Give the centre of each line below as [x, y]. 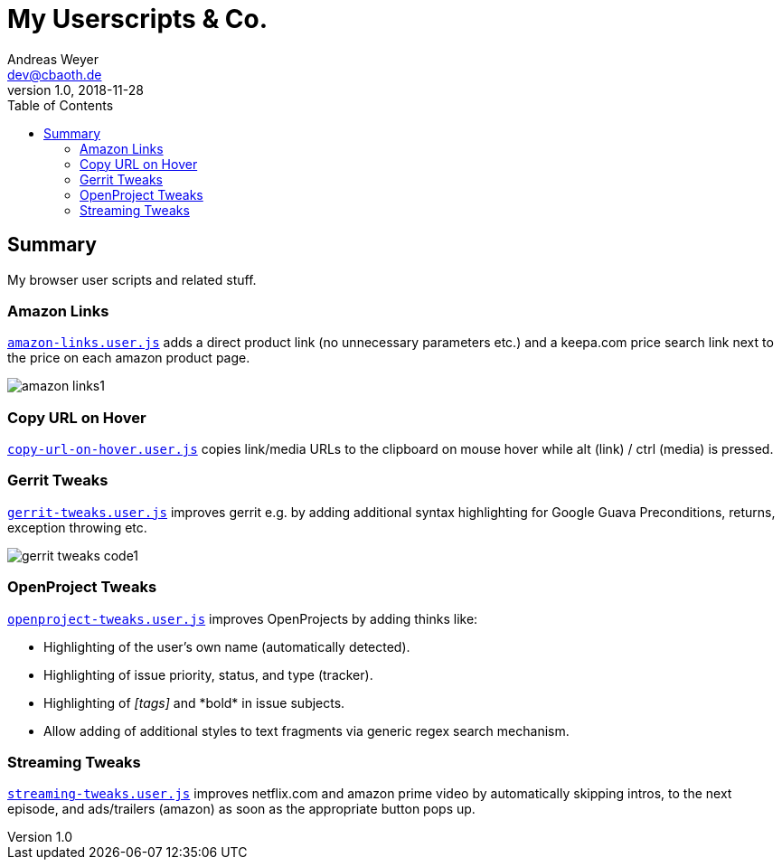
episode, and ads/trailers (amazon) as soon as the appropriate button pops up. [241, 809]
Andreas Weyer [53, 59]
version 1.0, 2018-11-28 [75, 90]
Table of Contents [61, 105]
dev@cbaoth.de [55, 74]
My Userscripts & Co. [138, 19]
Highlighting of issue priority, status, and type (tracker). [208, 674]
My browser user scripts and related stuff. [132, 279]
